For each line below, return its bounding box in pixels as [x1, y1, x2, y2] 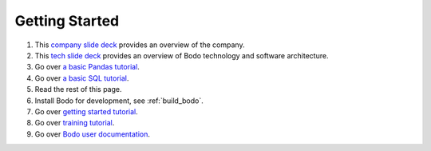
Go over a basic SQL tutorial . [34, 73, 129, 83]
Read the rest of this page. [34, 85, 122, 94]
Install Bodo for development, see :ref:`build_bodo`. [34, 96, 204, 105]
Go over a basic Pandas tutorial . [34, 62, 140, 72]
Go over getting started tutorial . [34, 106, 139, 116]
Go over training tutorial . [34, 118, 115, 128]
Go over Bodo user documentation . [34, 129, 151, 139]
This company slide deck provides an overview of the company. [34, 40, 245, 50]
